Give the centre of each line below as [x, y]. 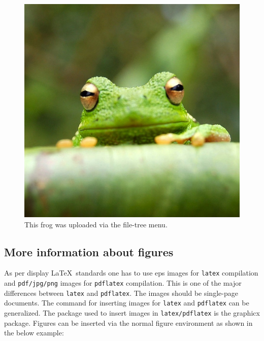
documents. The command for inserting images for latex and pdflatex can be [127, 303]
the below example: [34, 333]
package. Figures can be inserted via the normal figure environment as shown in [128, 322]
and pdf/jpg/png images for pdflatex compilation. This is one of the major [123, 283]
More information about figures [89, 251]
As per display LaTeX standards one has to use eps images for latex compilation [131, 273]
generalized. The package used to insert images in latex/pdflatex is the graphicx [132, 313]
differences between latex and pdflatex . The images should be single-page [121, 293]
